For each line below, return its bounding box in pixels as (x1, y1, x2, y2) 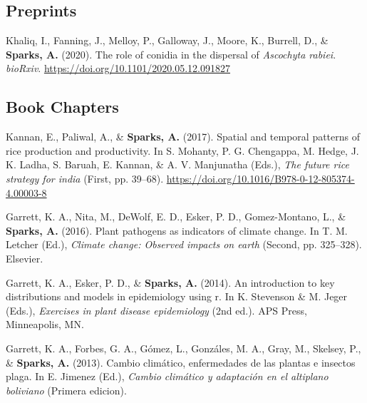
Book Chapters (6, 96, 119, 118)
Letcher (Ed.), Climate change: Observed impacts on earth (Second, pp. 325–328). (6, 237, 362, 252)
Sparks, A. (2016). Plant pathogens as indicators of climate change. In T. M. (6, 223, 348, 238)
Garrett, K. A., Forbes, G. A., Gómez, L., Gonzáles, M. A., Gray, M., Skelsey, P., (6, 340, 361, 355)
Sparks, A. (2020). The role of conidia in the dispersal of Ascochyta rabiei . (6, 46, 336, 61)
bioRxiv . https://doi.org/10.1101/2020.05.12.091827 (6, 61, 231, 76)
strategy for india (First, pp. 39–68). (6, 170, 164, 185)
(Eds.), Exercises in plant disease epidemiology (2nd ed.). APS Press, (6, 302, 307, 317)
